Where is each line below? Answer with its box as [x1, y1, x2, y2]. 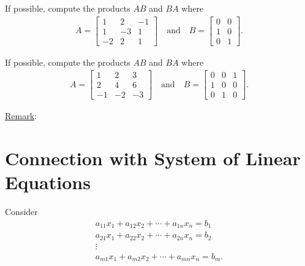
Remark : [5, 109, 37, 122]
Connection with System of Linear [5, 146, 301, 171]
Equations [5, 170, 91, 195]
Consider [5, 205, 38, 218]
